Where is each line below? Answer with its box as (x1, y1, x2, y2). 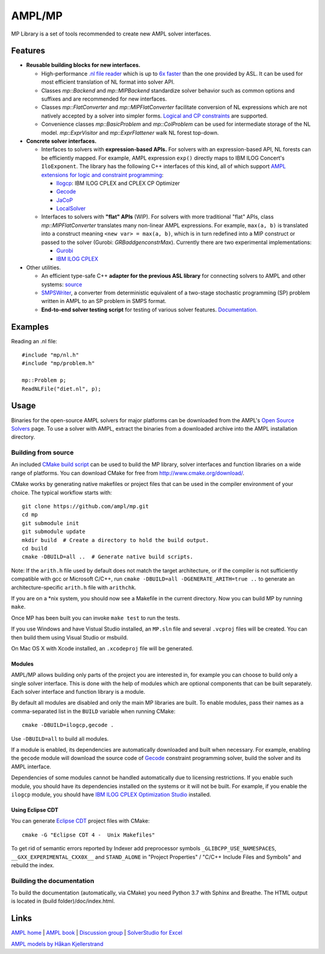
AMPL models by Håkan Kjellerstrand (11, 940, 104, 947)
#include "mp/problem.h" (22, 360, 95, 367)
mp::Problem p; (22, 377, 67, 384)
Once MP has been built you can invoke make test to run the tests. (11, 614, 181, 622)
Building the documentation (11, 876, 94, 885)
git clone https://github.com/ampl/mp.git (22, 503, 149, 510)
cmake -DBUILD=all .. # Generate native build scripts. (22, 553, 194, 560)
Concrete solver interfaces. (26, 137, 97, 145)
